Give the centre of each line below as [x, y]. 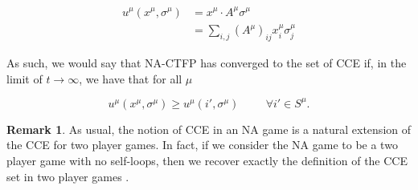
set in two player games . [68, 176]
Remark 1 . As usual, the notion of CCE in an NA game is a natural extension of [209, 129]
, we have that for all [131, 78]
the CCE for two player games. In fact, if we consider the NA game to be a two [202, 145]
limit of [25, 78]
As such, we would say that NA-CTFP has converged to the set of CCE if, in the [207, 63]
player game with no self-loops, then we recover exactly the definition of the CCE [207, 161]
